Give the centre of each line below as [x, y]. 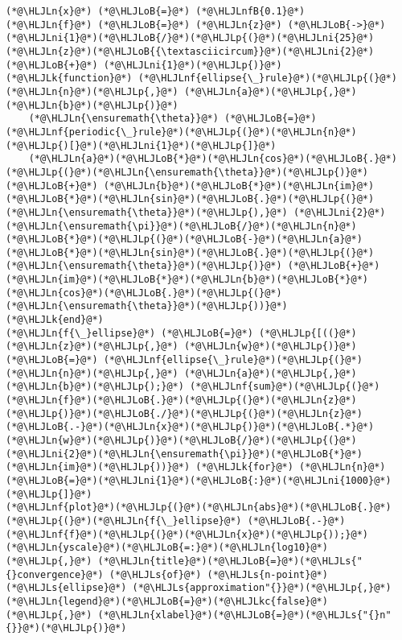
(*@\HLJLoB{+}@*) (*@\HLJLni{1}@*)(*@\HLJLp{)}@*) [144, 65]
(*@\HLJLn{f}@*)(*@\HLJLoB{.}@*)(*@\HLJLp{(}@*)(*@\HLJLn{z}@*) [181, 401]
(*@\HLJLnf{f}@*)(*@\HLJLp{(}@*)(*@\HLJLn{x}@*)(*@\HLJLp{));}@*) [187, 534]
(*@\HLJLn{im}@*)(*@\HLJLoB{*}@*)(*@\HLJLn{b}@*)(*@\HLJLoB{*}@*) [187, 280]
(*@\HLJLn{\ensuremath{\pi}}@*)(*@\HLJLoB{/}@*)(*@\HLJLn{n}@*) [181, 226]
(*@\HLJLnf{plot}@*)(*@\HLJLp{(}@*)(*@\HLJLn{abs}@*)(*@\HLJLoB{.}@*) [199, 508]
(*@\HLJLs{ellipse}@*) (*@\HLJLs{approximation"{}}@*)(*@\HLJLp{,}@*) [199, 588]
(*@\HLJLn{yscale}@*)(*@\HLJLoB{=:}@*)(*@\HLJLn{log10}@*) [167, 548]
